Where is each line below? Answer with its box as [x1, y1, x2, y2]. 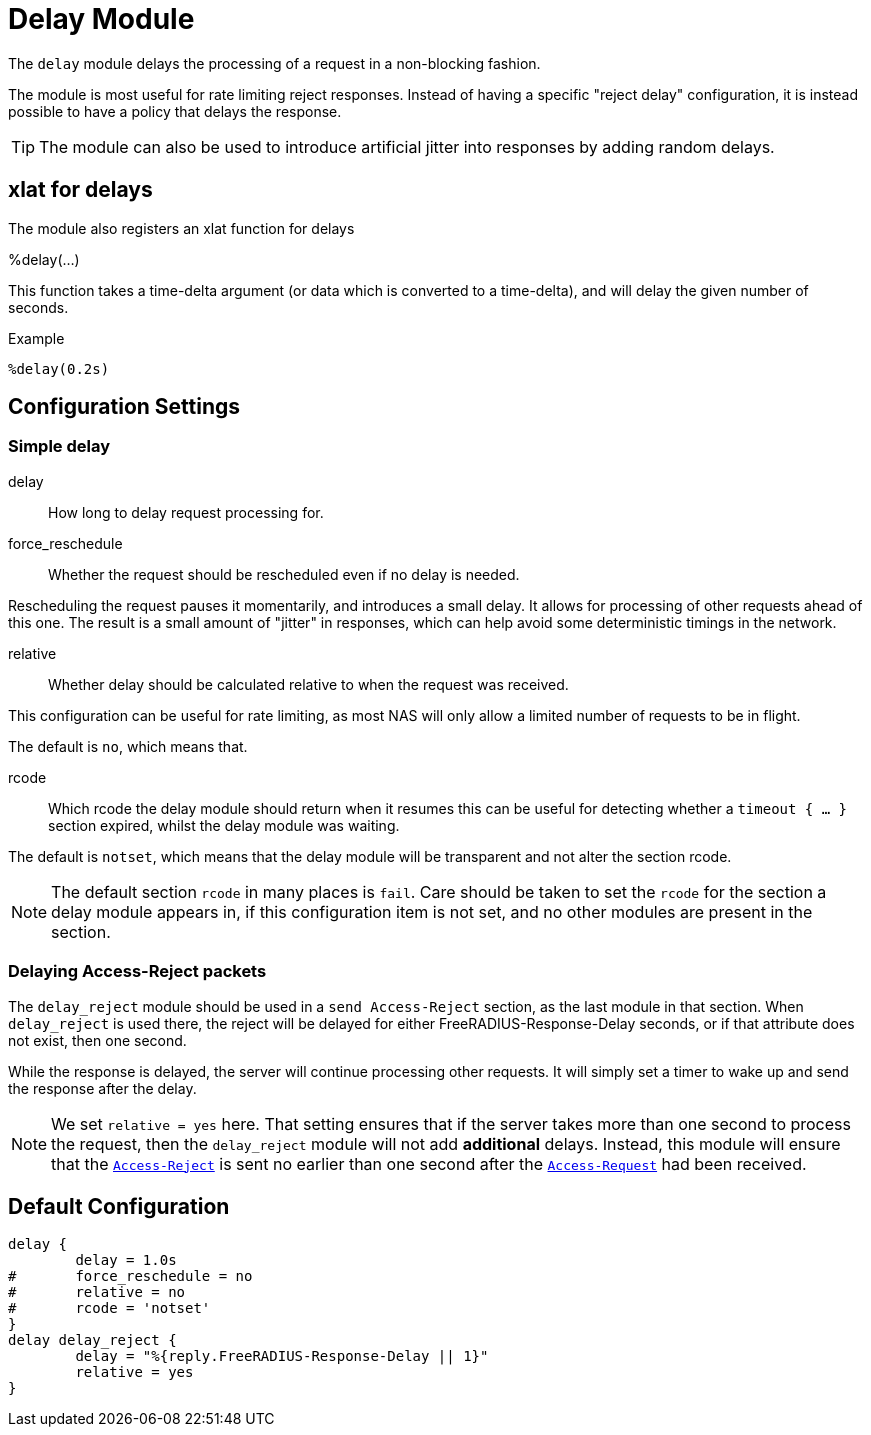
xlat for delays [8, 177, 153, 203]
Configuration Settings [8, 394, 241, 420]
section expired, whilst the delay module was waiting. [48, 816, 400, 834]
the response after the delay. [8, 1079, 197, 1097]
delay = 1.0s [75, 1252, 177, 1269]
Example [8, 329, 65, 347]
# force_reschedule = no [8, 1268, 253, 1285]
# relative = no [8, 1284, 186, 1301]
